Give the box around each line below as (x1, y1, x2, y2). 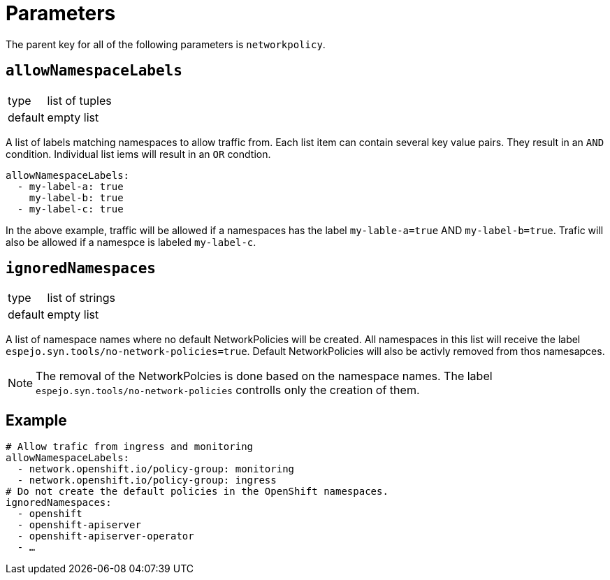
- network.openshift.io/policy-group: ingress (17, 474, 277, 486)
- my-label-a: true (17, 180, 124, 192)
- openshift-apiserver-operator (17, 530, 194, 542)
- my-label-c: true (17, 203, 124, 215)
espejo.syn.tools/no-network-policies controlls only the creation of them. (36, 383, 420, 398)
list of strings (47, 291, 115, 305)
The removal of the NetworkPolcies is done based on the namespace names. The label (36, 369, 493, 384)
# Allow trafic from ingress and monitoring (6, 441, 254, 453)
